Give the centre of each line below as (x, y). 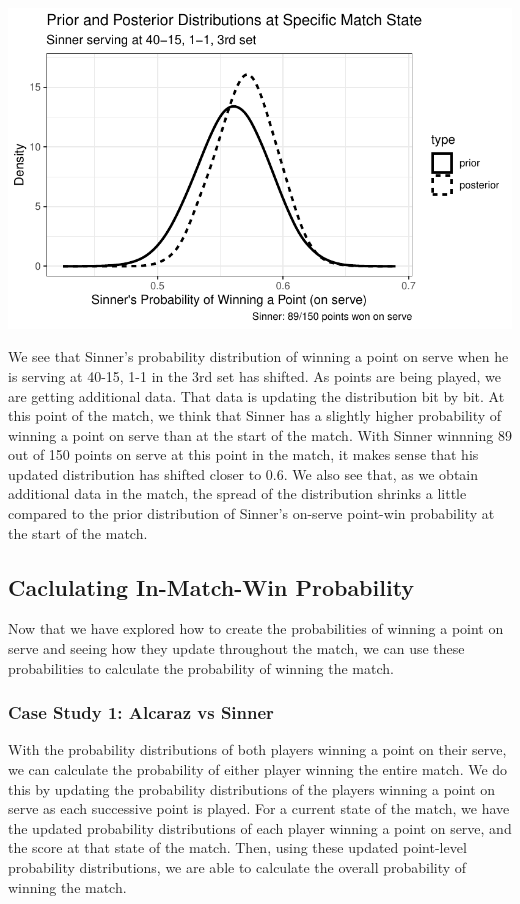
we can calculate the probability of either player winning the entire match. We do (258, 769)
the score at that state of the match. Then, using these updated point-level (237, 847)
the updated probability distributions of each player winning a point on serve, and (260, 827)
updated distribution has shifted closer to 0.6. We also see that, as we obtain (243, 473)
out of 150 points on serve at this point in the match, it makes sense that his (243, 454)
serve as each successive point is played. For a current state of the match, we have (259, 808)
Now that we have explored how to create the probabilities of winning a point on (256, 628)
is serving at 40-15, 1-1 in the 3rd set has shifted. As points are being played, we (254, 375)
